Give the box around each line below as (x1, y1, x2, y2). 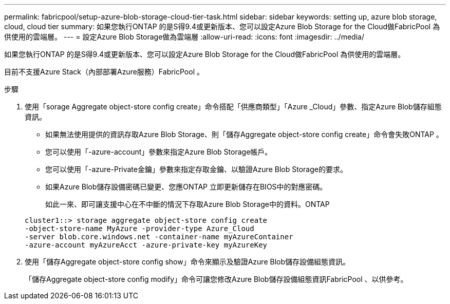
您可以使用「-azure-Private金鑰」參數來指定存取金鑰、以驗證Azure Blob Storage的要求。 (45, 165, 347, 174)
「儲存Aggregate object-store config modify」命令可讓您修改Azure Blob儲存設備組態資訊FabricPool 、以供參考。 (25, 275, 408, 283)
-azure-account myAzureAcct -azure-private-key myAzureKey (25, 241, 268, 249)
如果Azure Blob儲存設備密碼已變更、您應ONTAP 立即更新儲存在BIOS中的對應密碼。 (45, 182, 327, 191)
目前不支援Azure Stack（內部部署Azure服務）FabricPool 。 (4, 67, 204, 76)
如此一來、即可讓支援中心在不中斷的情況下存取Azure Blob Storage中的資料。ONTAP (45, 200, 330, 208)
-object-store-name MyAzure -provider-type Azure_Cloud (25, 224, 254, 233)
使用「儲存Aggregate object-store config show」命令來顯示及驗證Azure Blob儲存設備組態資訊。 (25, 257, 350, 266)
